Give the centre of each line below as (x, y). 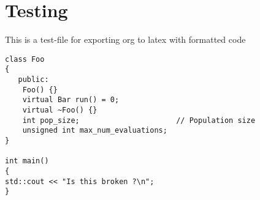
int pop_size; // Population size (139, 120)
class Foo (25, 59)
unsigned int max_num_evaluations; (95, 131)
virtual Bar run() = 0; (71, 100)
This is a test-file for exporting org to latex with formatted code (125, 39)
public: (33, 80)
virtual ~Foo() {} (60, 110)
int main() (27, 161)
